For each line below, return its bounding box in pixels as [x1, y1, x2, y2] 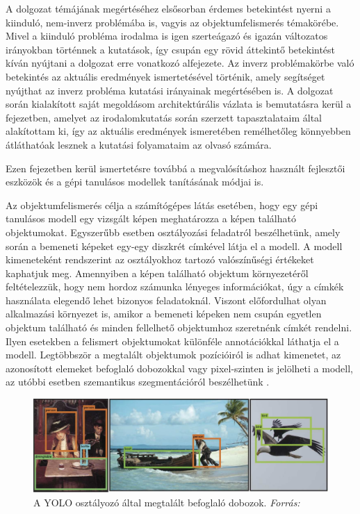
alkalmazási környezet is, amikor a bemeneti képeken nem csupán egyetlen [6, 306, 322, 321]
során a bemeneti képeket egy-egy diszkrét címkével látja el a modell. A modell [6, 238, 343, 253]
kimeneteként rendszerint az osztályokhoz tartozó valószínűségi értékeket [6, 252, 314, 267]
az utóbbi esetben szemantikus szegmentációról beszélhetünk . [6, 374, 270, 389]
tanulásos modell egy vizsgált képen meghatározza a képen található [6, 211, 296, 226]
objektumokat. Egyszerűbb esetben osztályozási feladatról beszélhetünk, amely [6, 224, 341, 239]
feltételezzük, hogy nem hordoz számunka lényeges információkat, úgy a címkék [6, 279, 344, 294]
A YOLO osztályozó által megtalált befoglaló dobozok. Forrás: [33, 495, 300, 510]
